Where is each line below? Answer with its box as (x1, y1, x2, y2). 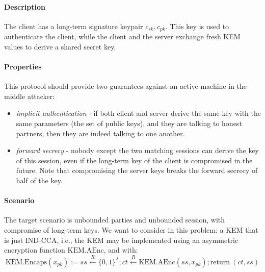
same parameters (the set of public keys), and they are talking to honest (16, 118, 242, 129)
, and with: (103, 244, 138, 255)
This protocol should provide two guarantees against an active (4, 81, 198, 91)
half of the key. (16, 175, 63, 185)
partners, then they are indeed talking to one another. (16, 128, 185, 138)
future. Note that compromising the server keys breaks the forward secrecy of (16, 165, 258, 176)
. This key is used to (165, 20, 229, 31)
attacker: (27, 90, 55, 101)
